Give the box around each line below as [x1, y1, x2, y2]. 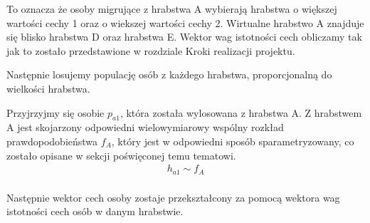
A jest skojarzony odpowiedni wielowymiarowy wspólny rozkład [6, 120, 284, 135]
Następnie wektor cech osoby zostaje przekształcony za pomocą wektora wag [6, 190, 340, 204]
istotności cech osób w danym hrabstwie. [6, 204, 184, 219]
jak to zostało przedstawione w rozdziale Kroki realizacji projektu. [6, 43, 295, 58]
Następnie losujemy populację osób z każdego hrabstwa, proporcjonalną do [6, 67, 332, 82]
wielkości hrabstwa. [6, 81, 90, 95]
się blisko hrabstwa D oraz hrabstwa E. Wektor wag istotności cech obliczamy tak [6, 29, 362, 44]
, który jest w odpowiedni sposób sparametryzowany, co [111, 133, 354, 148]
